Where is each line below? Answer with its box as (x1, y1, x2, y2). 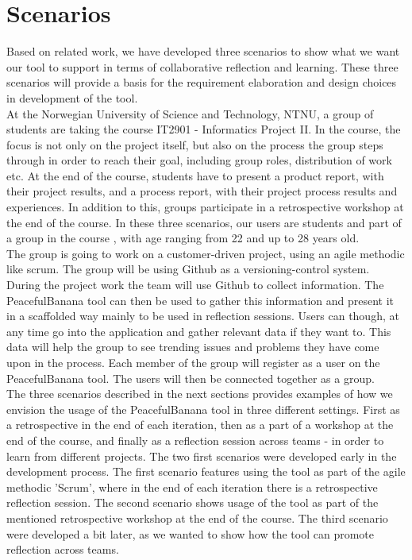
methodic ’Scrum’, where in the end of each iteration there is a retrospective (6, 478, 378, 495)
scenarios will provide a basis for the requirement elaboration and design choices (6, 74, 397, 91)
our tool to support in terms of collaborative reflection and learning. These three (6, 58, 399, 75)
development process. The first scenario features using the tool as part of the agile (6, 463, 406, 480)
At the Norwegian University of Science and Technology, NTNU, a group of (6, 105, 374, 122)
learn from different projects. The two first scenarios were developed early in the (6, 447, 397, 464)
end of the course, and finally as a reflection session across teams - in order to (6, 431, 384, 448)
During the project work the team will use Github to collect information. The (6, 276, 384, 293)
